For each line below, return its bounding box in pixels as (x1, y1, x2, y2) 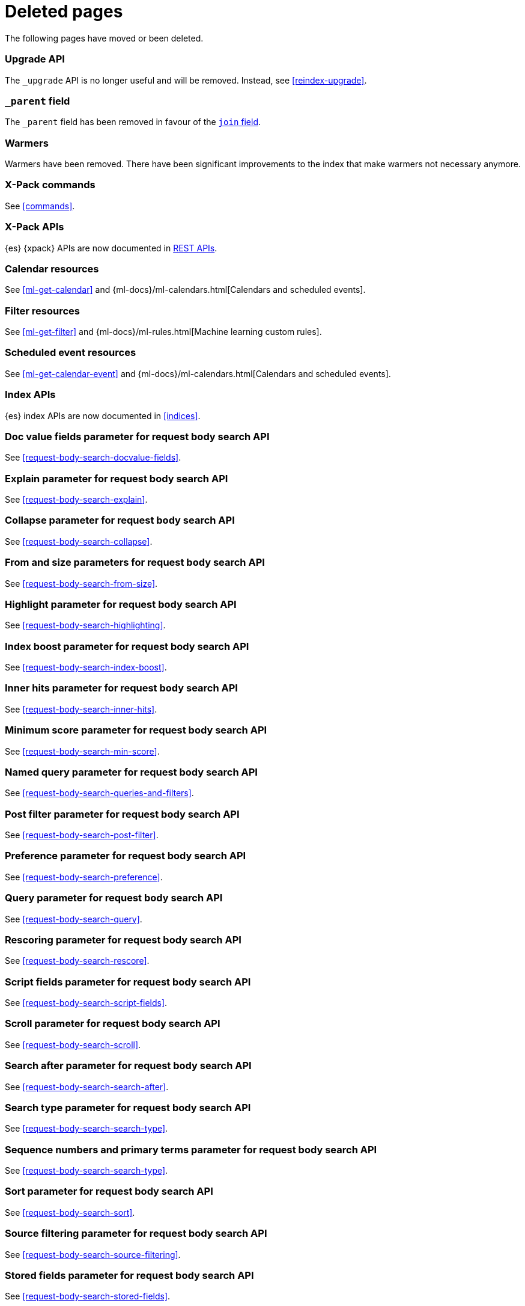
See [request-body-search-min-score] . (5, 746, 160, 756)
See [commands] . (5, 200, 75, 211)
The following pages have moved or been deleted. (5, 32, 204, 43)
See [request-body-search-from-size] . (5, 578, 158, 589)
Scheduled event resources (5, 346, 136, 359)
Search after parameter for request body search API (5, 1059, 252, 1072)
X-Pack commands (5, 179, 96, 191)
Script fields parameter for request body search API (5, 975, 251, 988)
